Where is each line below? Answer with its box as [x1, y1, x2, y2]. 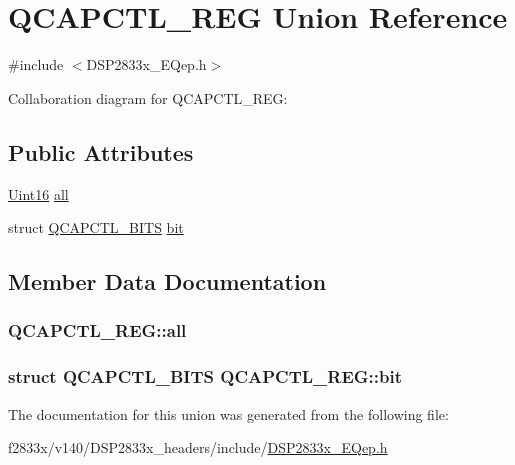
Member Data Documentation [8, 266, 327, 297]
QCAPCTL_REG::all [8, 318, 187, 343]
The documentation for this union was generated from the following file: [8, 403, 449, 424]
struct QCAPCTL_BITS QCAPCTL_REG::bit [8, 364, 402, 389]
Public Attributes [8, 136, 194, 167]
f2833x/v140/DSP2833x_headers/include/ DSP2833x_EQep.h [8, 437, 388, 458]
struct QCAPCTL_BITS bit [8, 217, 184, 238]
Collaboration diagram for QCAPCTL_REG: [8, 87, 288, 108]
